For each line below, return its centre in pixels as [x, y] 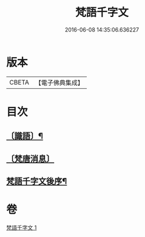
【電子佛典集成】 [59, 83]
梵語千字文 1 [22, 227]
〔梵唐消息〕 [30, 159]
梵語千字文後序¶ [37, 181]
